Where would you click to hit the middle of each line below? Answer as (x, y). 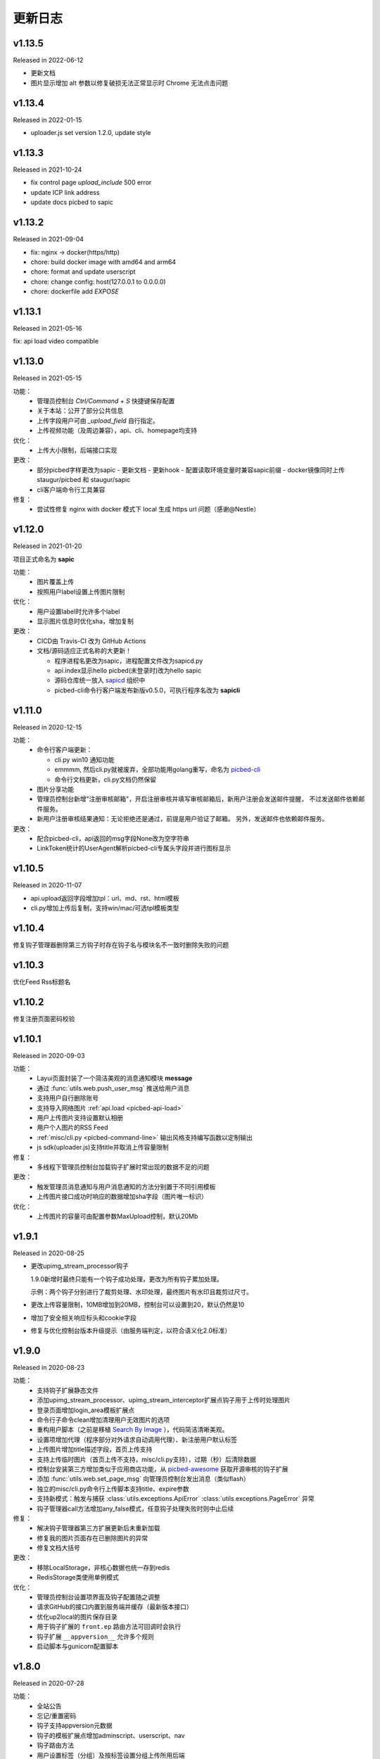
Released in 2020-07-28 (49, 1683)
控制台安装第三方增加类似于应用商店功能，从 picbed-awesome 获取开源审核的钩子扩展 (163, 1469)
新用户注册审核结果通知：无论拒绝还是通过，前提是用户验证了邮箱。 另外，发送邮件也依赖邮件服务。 (183, 819)
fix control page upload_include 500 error (91, 182)
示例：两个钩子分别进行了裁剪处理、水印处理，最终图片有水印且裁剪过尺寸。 (141, 1292)
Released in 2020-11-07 (47, 885)
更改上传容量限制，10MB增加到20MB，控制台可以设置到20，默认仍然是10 (138, 1304)
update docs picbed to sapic (72, 202)
